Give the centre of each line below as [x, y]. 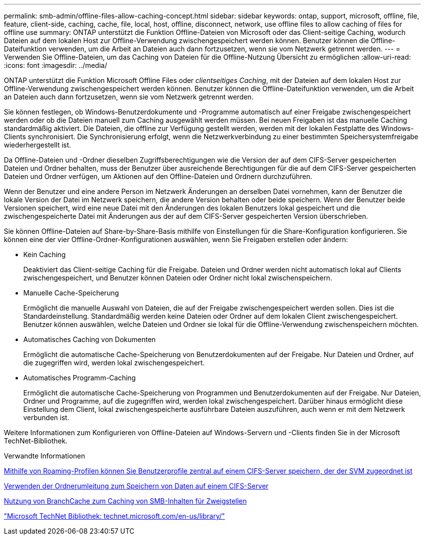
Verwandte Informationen [45, 456]
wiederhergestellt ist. [38, 145]
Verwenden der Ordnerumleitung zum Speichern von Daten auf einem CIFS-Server [136, 486]
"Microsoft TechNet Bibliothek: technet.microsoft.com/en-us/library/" [114, 516]
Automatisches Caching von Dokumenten [90, 339]
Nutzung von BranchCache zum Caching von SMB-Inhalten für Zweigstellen [125, 501]
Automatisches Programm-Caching [80, 378]
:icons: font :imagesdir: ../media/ [56, 65]
